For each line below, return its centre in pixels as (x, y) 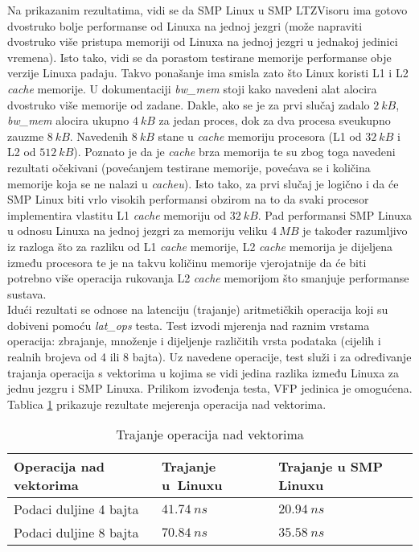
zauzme (26, 136)
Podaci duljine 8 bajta (76, 533)
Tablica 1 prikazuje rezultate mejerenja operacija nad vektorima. (167, 404)
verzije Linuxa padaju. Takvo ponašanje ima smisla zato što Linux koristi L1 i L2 (208, 73)
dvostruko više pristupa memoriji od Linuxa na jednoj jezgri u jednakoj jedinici (203, 41)
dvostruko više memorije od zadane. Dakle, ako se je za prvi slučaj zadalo (189, 104)
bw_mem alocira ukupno (68, 120)
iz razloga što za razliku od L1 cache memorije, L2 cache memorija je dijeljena (200, 246)
